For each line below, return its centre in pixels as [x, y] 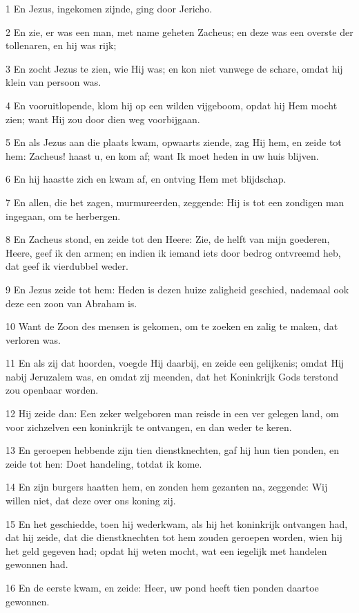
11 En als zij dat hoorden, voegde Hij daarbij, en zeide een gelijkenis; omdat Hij [175, 363]
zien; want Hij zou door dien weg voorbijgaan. [103, 119]
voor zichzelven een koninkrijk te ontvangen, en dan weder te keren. [149, 427]
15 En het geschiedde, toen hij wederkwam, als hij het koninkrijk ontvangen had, [177, 523]
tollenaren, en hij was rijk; [61, 45]
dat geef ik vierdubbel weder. [67, 266]
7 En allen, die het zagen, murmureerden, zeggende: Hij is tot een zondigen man [175, 202]
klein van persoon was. [54, 82]
